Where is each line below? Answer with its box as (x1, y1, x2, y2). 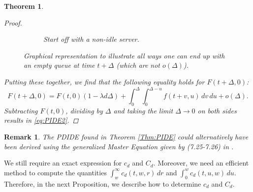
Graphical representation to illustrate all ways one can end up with (24, 50, 225, 60)
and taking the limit (113, 105, 173, 115)
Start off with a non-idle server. (43, 34, 139, 44)
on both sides (197, 105, 237, 115)
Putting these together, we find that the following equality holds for (4, 76, 205, 86)
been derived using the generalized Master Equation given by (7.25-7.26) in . (4, 141, 234, 151)
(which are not (116, 60, 160, 70)
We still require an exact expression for (4, 158, 122, 168)
